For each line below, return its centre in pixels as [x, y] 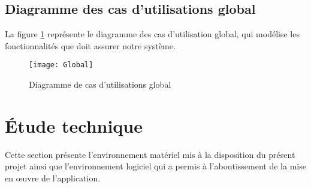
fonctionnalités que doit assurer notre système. [90, 45]
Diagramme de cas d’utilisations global [100, 84]
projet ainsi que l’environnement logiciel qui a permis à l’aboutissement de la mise [155, 166]
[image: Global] [61, 65]
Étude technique [74, 125]
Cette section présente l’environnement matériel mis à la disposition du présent [150, 154]
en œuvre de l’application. [53, 177]
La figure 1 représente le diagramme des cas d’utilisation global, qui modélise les [152, 34]
